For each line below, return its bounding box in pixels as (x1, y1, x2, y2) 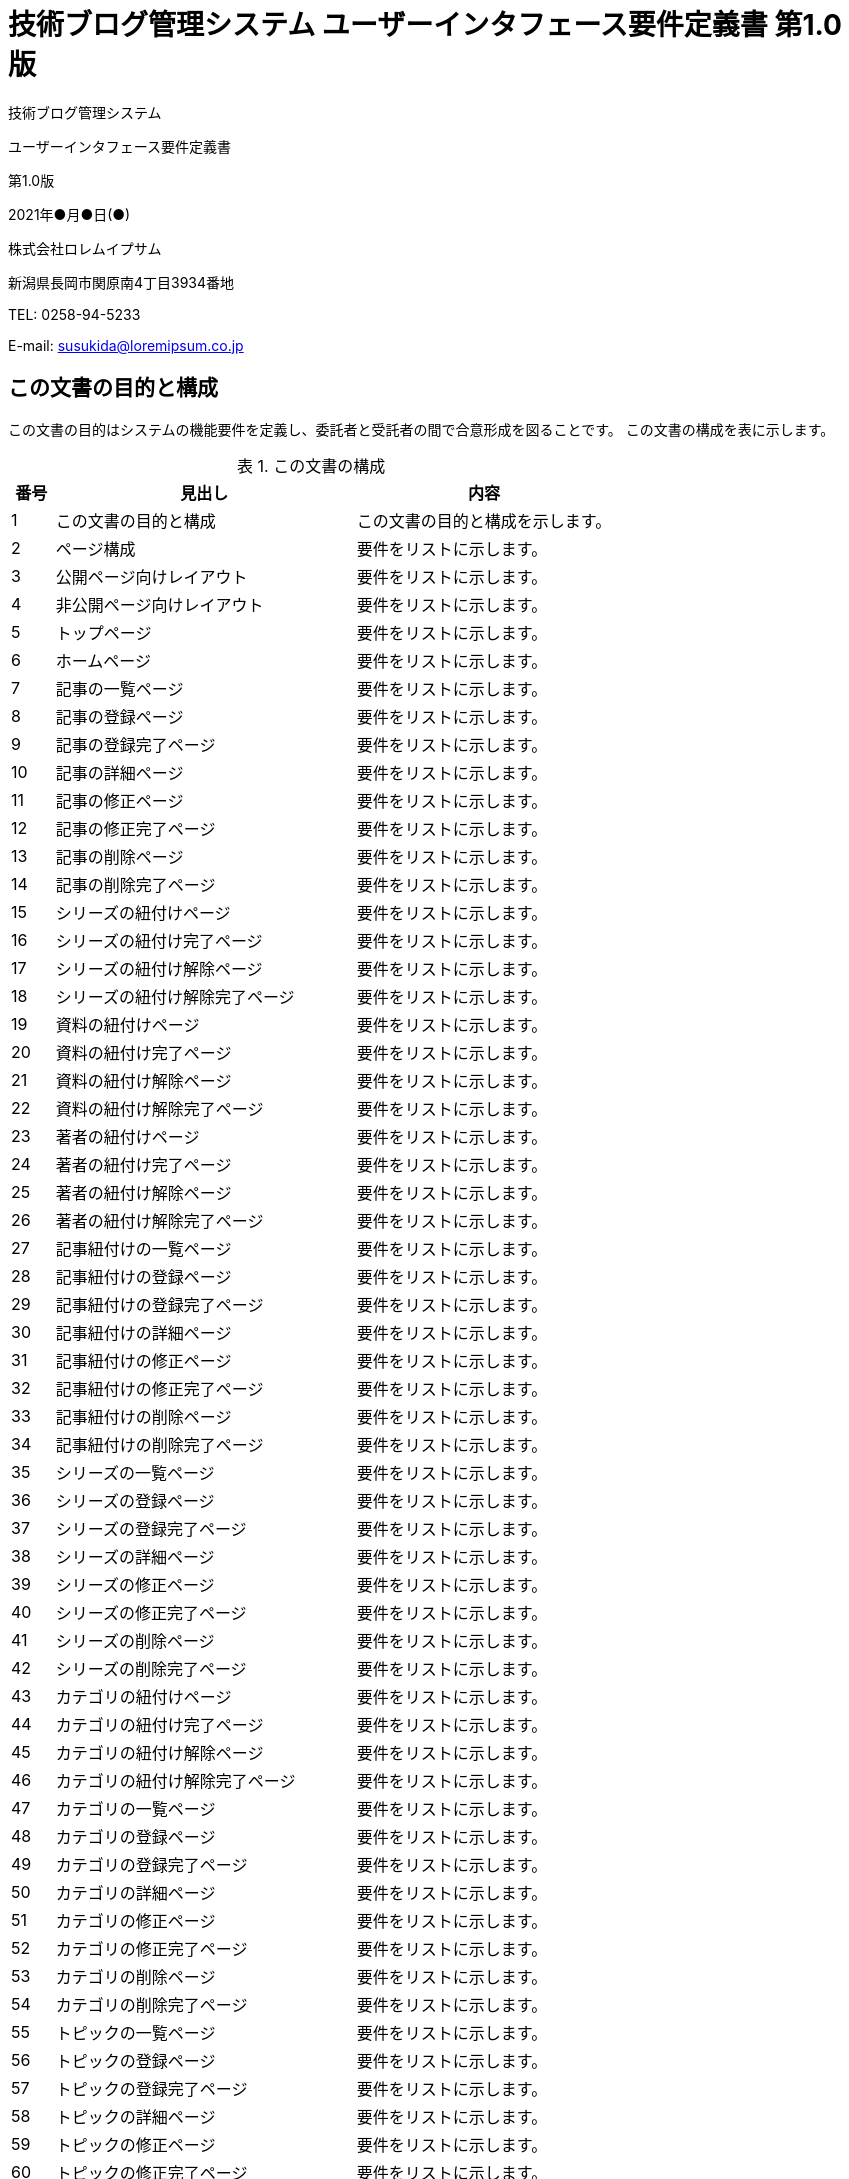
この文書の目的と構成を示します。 (356, 510, 612, 531)
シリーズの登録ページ (55, 1490, 215, 1511)
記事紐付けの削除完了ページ (55, 1434, 264, 1455)
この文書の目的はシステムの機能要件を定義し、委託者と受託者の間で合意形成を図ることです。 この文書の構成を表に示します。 (8, 420, 835, 438)
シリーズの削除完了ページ (55, 1658, 247, 1679)
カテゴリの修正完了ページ (55, 1938, 248, 1959)
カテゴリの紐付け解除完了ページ (55, 1770, 296, 1791)
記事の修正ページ (55, 790, 184, 811)
